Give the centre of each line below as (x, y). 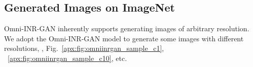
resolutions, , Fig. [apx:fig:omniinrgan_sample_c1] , (84, 48)
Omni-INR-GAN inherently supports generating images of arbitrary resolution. (127, 28)
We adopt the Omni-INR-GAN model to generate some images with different (124, 38)
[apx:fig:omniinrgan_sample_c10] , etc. (67, 58)
